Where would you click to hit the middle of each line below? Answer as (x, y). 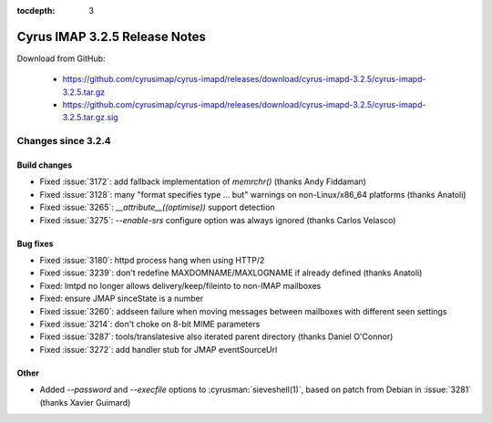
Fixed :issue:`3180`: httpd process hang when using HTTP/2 (152, 260)
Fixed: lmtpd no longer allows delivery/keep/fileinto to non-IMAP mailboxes (180, 285)
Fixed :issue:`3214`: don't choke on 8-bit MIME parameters (150, 324)
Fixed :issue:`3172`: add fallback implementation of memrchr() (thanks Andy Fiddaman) (203, 181)
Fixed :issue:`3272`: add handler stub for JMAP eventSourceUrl (159, 349)
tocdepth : (36, 10)
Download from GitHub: (61, 58)
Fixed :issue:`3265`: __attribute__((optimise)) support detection (157, 207)
